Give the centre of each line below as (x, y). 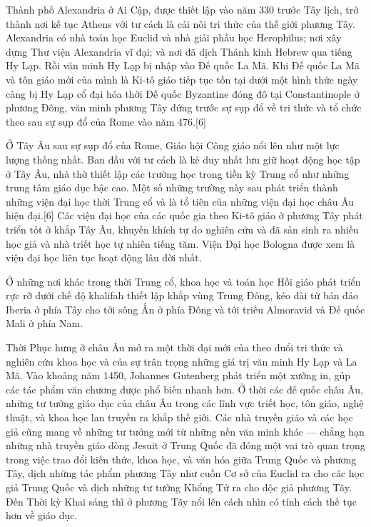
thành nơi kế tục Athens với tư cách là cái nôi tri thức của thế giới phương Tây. (181, 23)
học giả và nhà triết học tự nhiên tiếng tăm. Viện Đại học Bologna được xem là (181, 243)
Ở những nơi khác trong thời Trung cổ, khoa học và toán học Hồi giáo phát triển (183, 281)
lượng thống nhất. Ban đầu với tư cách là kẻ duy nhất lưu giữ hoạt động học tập (183, 159)
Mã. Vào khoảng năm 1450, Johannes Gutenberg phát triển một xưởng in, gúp (178, 375)
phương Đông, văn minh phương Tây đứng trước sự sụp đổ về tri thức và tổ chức (184, 107)
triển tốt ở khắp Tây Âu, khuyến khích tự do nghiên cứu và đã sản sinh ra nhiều (182, 229)
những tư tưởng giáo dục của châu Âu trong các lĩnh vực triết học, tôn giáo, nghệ (185, 403)
